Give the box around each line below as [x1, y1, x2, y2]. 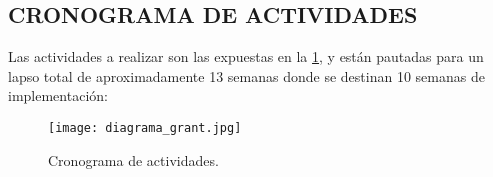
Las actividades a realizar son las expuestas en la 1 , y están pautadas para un [8, 46, 484, 67]
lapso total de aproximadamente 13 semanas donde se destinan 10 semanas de [8, 65, 485, 86]
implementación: [8, 85, 108, 106]
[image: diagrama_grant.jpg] [48, 120, 242, 135]
